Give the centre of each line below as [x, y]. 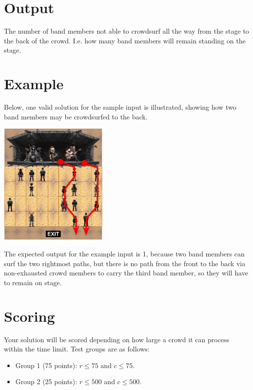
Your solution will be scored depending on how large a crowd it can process [117, 339]
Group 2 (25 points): [46, 381]
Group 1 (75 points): [46, 365]
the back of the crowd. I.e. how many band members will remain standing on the [125, 40]
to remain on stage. [33, 282]
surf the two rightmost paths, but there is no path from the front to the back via [125, 263]
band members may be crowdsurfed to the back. [76, 116]
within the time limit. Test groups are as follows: [77, 349]
